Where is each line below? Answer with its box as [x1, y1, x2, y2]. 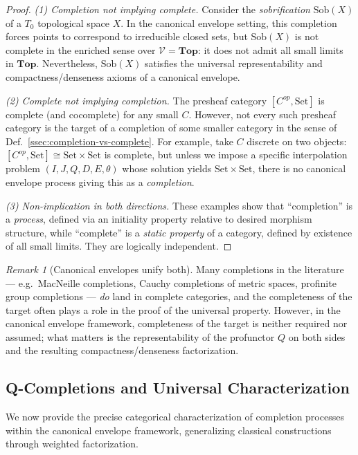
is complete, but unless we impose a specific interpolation [104, 147, 348, 162]
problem [6, 161, 40, 176]
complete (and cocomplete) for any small [6, 106, 179, 121]
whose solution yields [122, 161, 212, 176]
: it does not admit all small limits [197, 42, 343, 57]
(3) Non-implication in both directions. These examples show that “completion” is [6, 198, 353, 212]
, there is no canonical [252, 161, 346, 176]
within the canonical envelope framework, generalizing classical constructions [6, 423, 332, 437]
